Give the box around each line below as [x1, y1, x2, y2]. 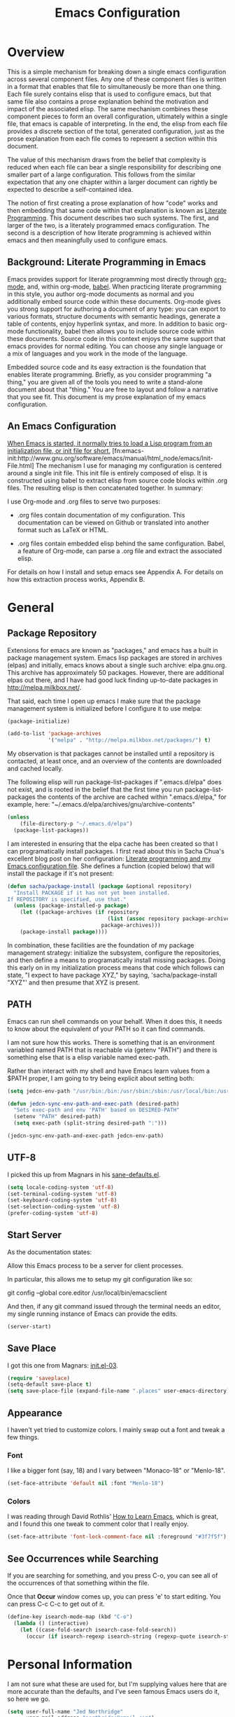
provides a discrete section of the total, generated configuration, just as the [7, 127, 225, 135]
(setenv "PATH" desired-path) [13, 1113, 101, 1120]
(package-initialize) [7, 718, 71, 725]
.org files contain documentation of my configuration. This [17, 510, 185, 519]
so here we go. [7, 1695, 50, 1703]
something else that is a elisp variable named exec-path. [7, 1052, 170, 1062]
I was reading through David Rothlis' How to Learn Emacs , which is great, [7, 1513, 219, 1521]
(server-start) [7, 1323, 52, 1330]
